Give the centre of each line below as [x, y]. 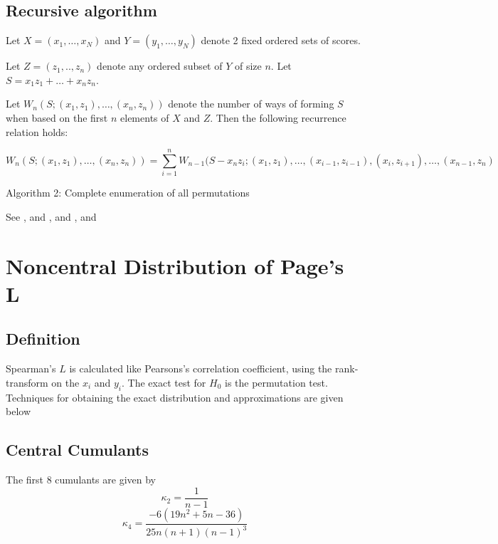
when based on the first [57, 117]
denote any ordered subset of [160, 66]
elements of [145, 117]
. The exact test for [164, 382]
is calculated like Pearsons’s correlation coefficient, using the [201, 368]
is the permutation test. [276, 382]
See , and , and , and [51, 216]
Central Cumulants [77, 450]
